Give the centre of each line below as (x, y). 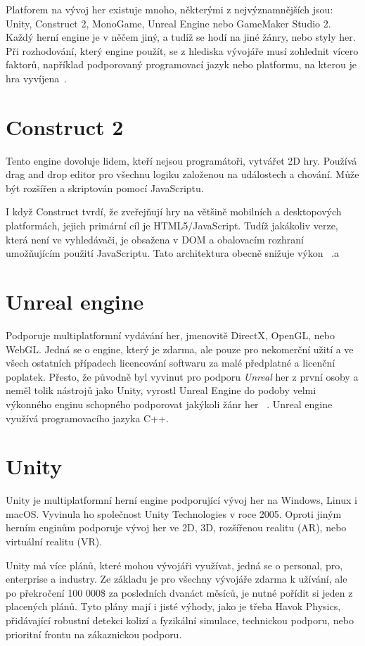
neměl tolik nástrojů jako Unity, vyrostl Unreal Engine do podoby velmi (161, 390)
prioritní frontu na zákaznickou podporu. (94, 634)
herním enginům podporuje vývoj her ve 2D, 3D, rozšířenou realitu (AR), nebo (176, 527)
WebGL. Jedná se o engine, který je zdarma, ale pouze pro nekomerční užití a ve (180, 349)
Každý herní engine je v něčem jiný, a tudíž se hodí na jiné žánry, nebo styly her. (181, 37)
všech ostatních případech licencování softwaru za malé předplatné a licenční (171, 363)
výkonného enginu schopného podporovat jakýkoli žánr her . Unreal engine (169, 404)
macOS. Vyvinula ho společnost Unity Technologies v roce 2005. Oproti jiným (174, 513)
